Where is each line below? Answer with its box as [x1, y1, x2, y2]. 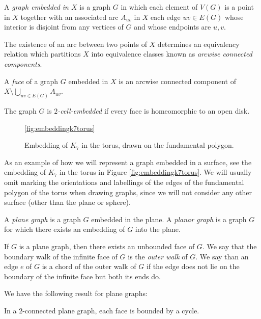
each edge [151, 11, 181, 22]
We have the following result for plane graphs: [4, 288, 148, 299]
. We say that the [202, 241, 257, 251]
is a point [224, 2, 254, 12]
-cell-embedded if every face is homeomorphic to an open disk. [57, 105, 250, 116]
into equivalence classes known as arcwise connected [91, 48, 252, 59]
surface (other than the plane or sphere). [4, 197, 131, 207]
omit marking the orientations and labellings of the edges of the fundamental [4, 176, 244, 187]
